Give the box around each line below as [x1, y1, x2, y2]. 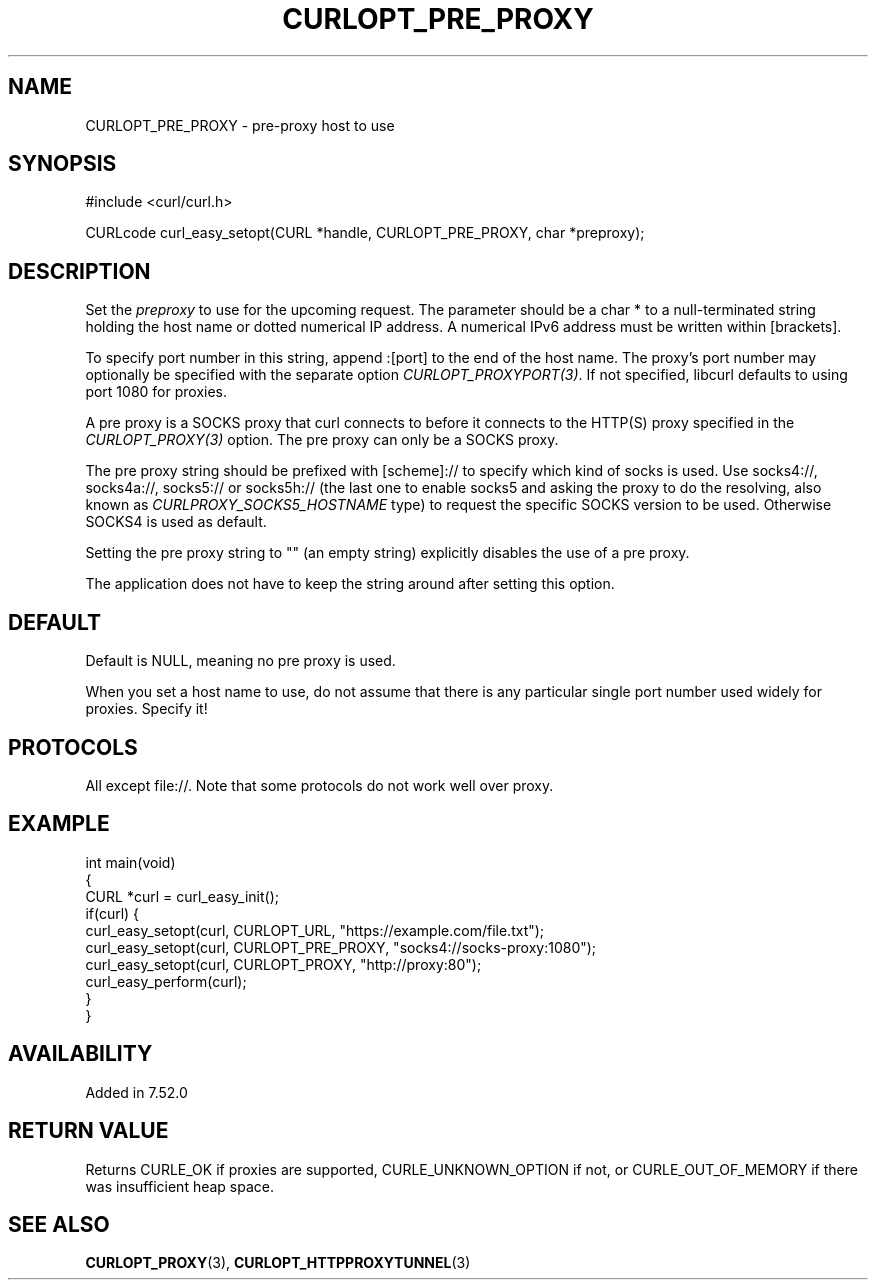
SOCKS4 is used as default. [85, 513, 267, 531]
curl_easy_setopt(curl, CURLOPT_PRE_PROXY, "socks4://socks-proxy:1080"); [85, 938, 597, 956]
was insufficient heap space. [85, 1177, 275, 1195]
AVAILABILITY [8, 1041, 153, 1067]
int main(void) [85, 853, 176, 871]
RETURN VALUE [8, 1118, 169, 1144]
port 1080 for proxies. [85, 383, 228, 401]
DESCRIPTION [8, 258, 151, 284]
